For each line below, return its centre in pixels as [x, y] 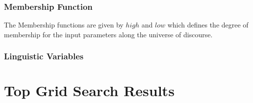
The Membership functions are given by [64, 25]
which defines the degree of [208, 25]
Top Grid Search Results [89, 90]
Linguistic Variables [44, 56]
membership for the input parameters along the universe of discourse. [108, 34]
